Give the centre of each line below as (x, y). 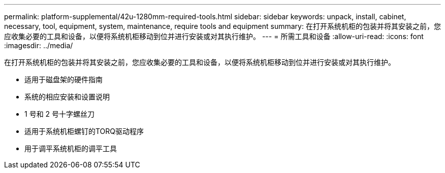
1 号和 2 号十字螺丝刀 (60, 114)
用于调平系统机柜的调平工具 (71, 148)
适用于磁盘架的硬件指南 (63, 79)
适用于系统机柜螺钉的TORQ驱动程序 (84, 131)
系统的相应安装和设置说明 (67, 97)
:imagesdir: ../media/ (39, 45)
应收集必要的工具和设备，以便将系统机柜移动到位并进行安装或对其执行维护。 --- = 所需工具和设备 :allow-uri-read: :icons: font (214, 36)
